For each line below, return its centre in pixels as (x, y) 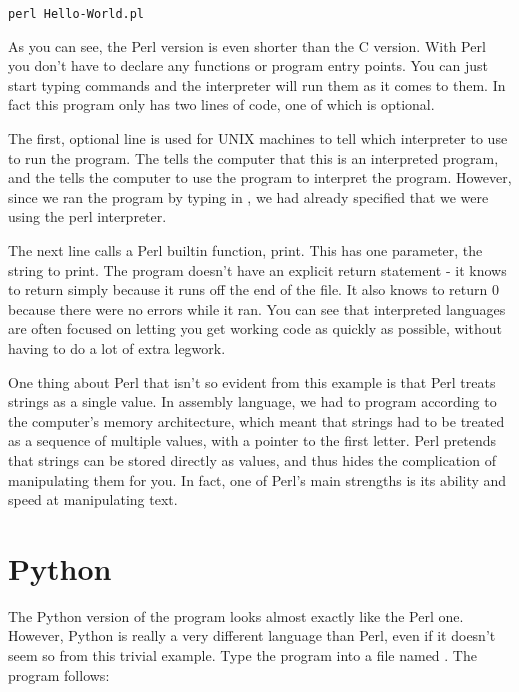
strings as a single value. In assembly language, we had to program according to (252, 401)
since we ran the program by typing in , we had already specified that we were (248, 196)
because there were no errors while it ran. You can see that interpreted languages (257, 308)
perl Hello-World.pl (76, 14)
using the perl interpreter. (87, 216)
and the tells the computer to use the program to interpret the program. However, (260, 177)
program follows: (59, 674)
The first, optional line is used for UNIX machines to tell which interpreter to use (258, 138)
